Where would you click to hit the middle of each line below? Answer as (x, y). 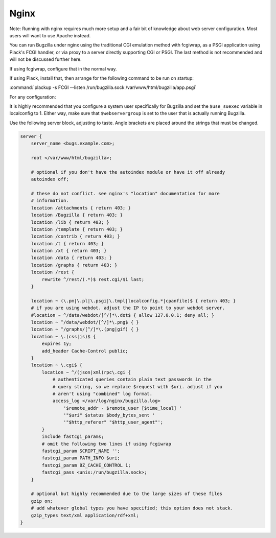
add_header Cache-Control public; (85, 351)
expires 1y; (56, 344)
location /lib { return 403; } (70, 222)
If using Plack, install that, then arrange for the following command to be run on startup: (102, 78)
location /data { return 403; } (72, 258)
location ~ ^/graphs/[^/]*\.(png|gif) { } (85, 329)
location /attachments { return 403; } (81, 208)
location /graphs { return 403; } (74, 265)
